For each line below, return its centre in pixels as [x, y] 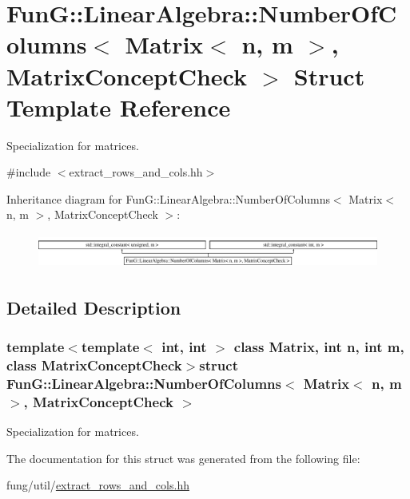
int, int [184, 346]
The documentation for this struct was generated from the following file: [183, 458]
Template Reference [119, 107]
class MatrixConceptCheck [94, 364]
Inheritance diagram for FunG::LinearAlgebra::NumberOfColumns [168, 198]
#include [29, 172]
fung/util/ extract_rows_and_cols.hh [98, 485]
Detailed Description [94, 307]
